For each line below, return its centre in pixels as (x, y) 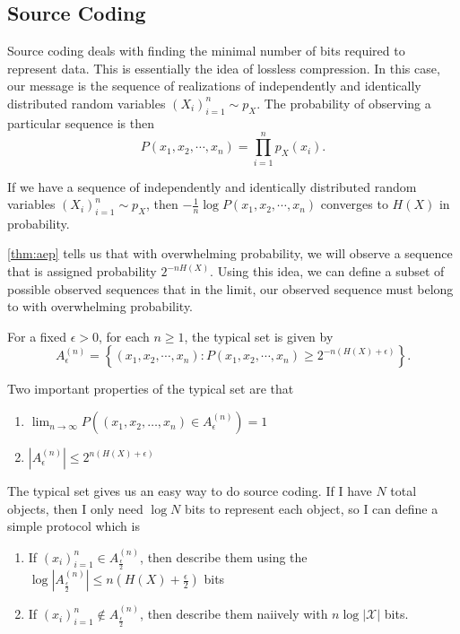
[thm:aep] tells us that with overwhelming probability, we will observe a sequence (230, 253)
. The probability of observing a (344, 103)
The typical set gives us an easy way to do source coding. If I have (190, 491)
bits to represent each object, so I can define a (311, 508)
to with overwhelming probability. (100, 306)
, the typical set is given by (259, 336)
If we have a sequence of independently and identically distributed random (212, 186)
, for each (124, 336)
